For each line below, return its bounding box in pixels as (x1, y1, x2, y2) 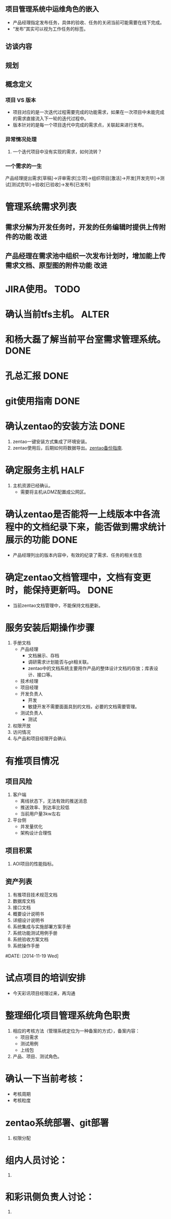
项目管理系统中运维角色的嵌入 (5, 5, 99, 14)
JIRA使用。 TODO (5, 284, 80, 295)
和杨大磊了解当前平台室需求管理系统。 (5, 334, 166, 345)
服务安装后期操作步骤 (5, 622, 95, 634)
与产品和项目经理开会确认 (12, 735, 67, 741)
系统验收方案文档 (12, 936, 49, 942)
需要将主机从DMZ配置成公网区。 (20, 489, 89, 495)
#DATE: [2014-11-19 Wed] (5, 953, 59, 959)
